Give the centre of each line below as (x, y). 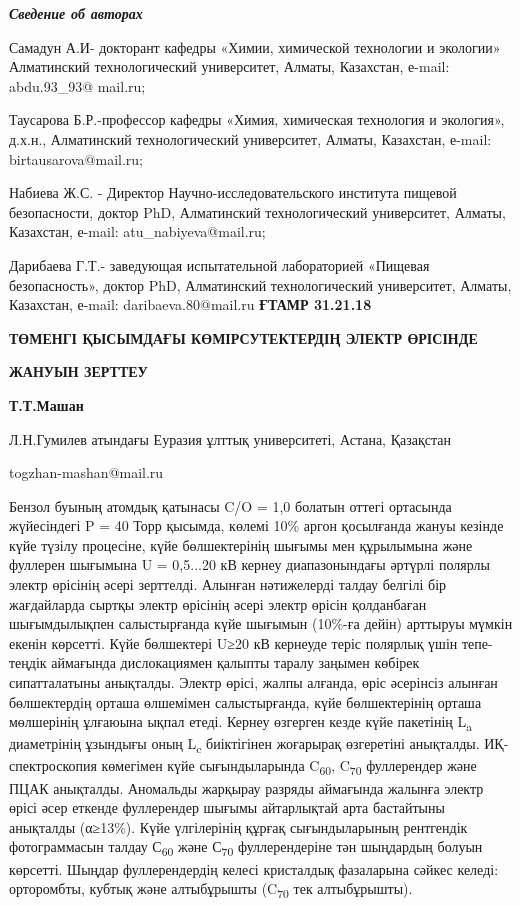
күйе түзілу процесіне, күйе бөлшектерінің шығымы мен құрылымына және (241, 544)
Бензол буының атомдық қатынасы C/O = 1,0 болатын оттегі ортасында (230, 505)
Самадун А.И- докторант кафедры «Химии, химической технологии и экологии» (255, 46)
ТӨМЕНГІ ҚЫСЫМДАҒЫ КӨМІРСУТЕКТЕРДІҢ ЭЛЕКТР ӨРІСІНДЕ (243, 337)
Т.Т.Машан (46, 404)
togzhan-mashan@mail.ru (86, 472)
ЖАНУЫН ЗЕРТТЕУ (78, 371)
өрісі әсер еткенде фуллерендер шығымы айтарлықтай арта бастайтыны (227, 807)
